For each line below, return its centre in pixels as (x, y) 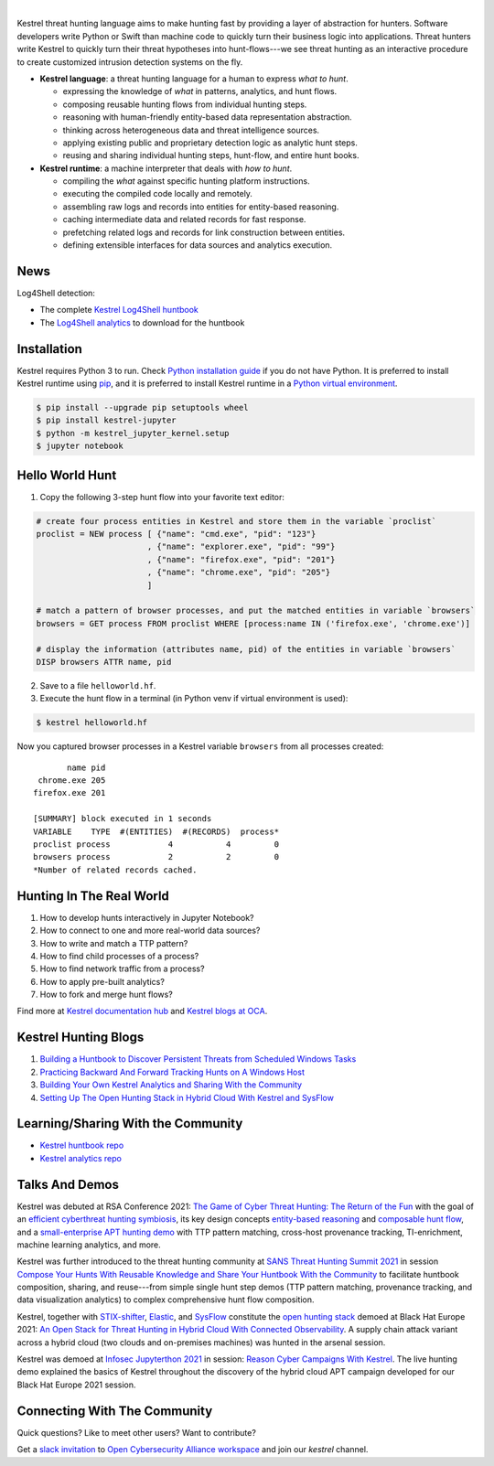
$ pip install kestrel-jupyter (107, 420)
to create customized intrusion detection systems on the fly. (130, 62)
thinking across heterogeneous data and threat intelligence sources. (191, 130)
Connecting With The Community (115, 1411)
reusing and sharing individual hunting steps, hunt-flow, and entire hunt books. (211, 155)
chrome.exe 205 (72, 781)
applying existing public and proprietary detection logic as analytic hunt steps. (210, 143)
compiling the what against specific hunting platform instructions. (186, 181)
